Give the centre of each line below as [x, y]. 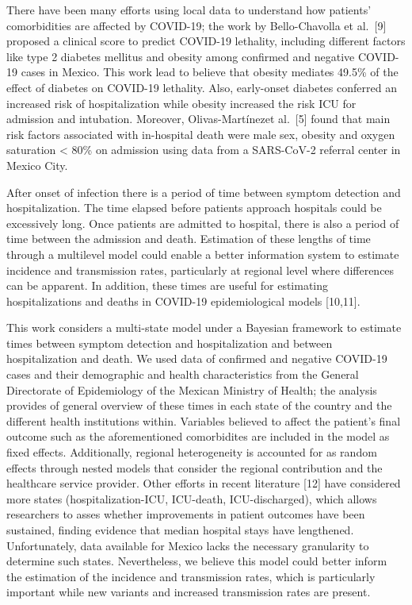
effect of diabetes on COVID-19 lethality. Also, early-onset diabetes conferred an [202, 87]
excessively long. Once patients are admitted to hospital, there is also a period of [203, 223]
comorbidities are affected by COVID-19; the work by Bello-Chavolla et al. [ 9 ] [196, 25]
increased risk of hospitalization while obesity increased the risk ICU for [181, 103]
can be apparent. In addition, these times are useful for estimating [168, 285]
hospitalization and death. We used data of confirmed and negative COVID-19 [197, 358]
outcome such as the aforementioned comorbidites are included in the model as [198, 436]
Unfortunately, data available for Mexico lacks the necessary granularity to [188, 545]
